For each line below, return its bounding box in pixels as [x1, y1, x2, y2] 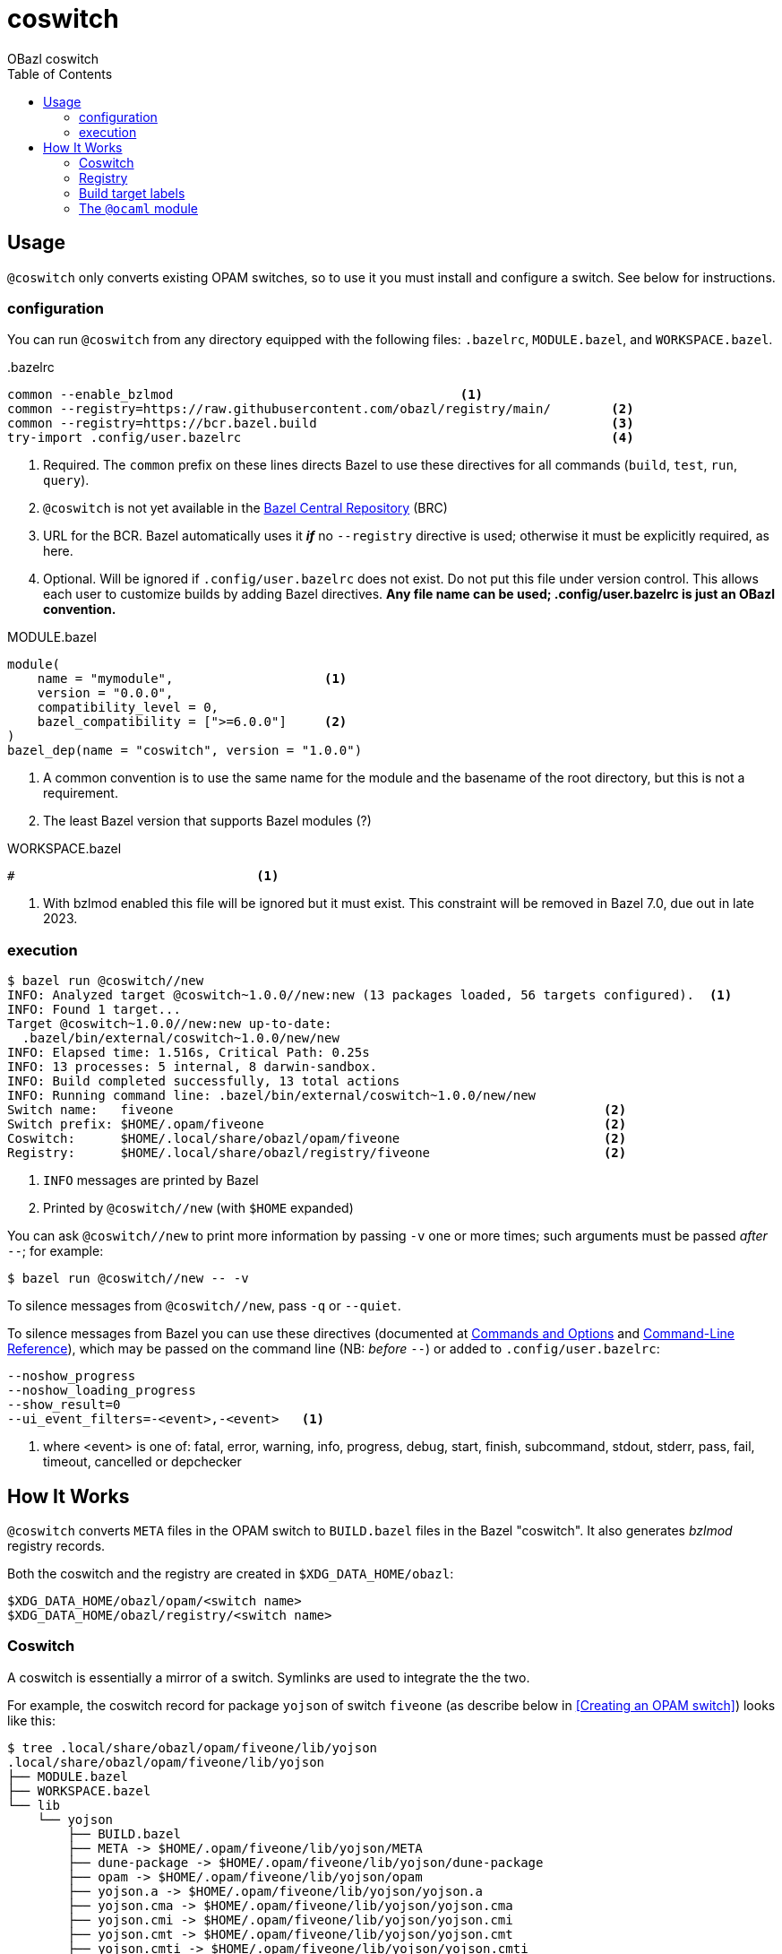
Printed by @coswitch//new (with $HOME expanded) [43, 1200, 354, 1216]
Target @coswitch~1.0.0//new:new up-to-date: [7, 1016, 332, 1032]
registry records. [7, 1537, 106, 1553]
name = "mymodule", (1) [37, 671, 348, 687]
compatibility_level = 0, [37, 700, 219, 715]
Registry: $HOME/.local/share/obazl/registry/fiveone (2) [7, 1146, 627, 1161]
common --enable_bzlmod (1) [7, 387, 484, 402]
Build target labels [79, 185, 185, 201]
